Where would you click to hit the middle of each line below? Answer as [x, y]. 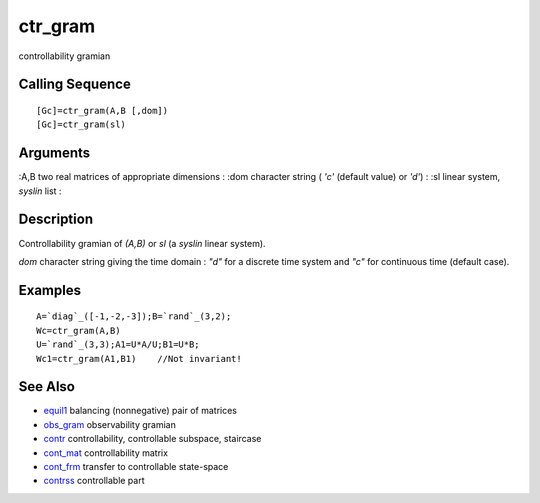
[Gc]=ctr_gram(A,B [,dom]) [102, 110]
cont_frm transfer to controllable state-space [136, 466]
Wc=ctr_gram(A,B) [78, 330]
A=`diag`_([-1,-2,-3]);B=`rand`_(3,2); [134, 316]
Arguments [54, 153]
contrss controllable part [94, 481]
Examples [50, 290]
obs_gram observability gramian [110, 424]
